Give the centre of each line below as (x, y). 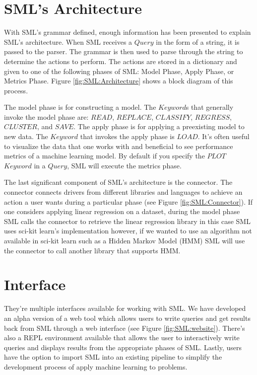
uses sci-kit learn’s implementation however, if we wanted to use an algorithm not (128, 231)
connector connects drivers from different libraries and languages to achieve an (123, 192)
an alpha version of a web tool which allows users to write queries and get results (127, 318)
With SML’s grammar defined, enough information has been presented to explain (128, 32)
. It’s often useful (224, 136)
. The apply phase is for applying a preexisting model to (159, 126)
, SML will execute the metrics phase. (124, 165)
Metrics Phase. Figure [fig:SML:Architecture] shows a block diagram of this (119, 81)
